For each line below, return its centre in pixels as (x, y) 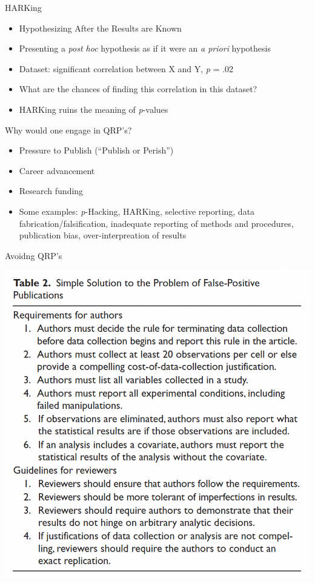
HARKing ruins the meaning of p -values (94, 109)
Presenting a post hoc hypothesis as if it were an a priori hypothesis (145, 48)
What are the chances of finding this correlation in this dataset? (138, 89)
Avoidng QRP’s (34, 255)
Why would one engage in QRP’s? (68, 130)
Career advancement (57, 170)
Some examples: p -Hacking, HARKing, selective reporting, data (137, 211)
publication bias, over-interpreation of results (103, 235)
